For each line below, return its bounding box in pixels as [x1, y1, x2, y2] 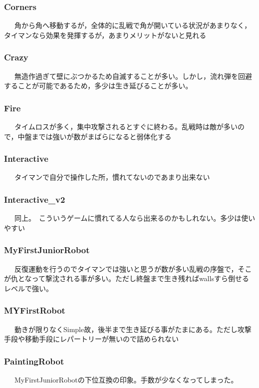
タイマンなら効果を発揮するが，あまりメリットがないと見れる [4, 29, 207, 40]
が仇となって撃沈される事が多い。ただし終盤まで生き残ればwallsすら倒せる [4, 273, 249, 284]
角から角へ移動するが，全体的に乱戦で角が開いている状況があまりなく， [14, 20, 252, 30]
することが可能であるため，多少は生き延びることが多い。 [4, 80, 193, 91]
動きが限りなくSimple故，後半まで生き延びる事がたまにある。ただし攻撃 [14, 324, 252, 334]
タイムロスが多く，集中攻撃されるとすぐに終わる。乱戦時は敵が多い [14, 121, 238, 132]
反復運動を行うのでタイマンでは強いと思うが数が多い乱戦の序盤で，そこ [14, 263, 252, 274]
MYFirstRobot [4, 304, 65, 317]
